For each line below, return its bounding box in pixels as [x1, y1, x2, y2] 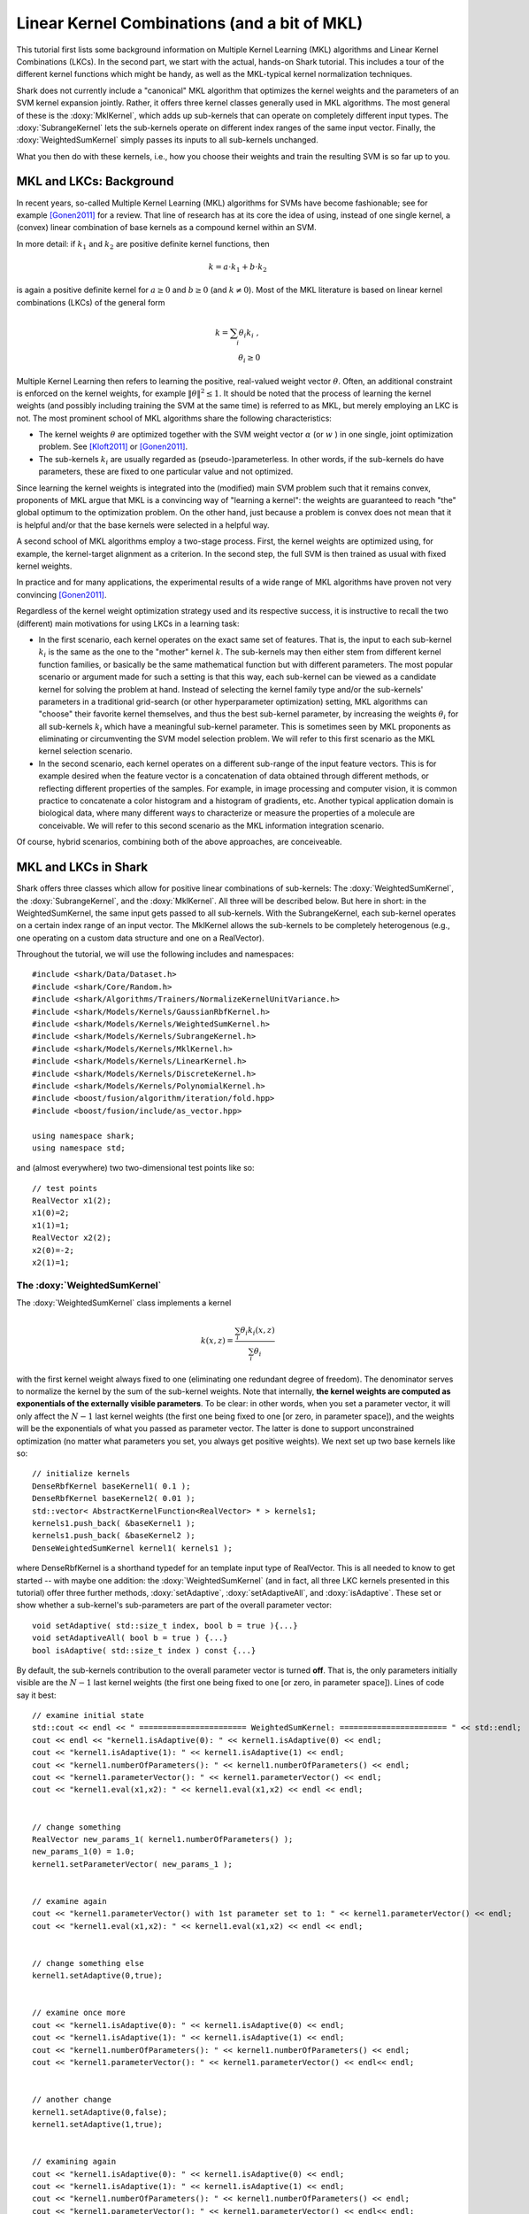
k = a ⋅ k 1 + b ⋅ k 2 [208, 261, 267, 274]
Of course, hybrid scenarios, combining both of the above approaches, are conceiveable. [16, 837, 342, 848]
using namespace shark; [32, 1130, 135, 1141]
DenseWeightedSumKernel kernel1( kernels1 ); [32, 1543, 234, 1553]
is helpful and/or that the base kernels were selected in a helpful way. [16, 519, 270, 530]
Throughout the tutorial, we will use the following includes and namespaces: [16, 948, 295, 960]
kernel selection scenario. [38, 746, 133, 756]
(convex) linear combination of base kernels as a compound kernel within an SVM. [16, 222, 318, 233]
